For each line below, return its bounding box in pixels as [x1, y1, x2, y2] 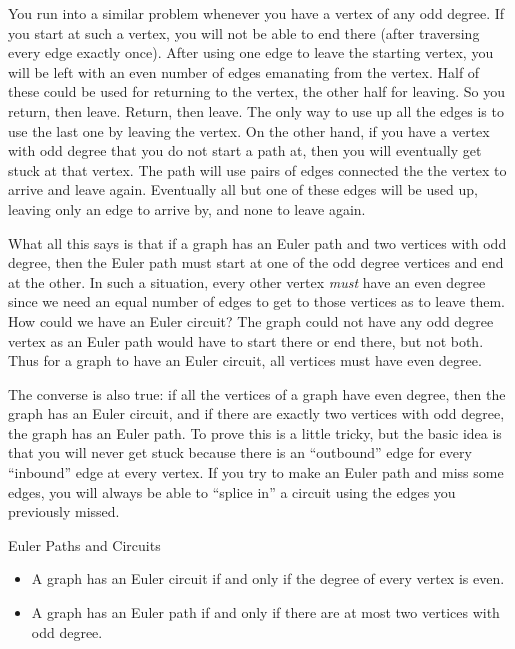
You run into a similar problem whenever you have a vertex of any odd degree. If [8, 3, 505, 23]
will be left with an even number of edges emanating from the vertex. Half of [8, 61, 480, 82]
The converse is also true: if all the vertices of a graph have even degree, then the [8, 383, 506, 404]
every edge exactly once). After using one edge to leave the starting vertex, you [8, 42, 494, 63]
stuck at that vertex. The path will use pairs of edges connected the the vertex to [8, 159, 507, 180]
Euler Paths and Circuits [8, 534, 161, 555]
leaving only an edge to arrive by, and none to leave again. [8, 198, 366, 219]
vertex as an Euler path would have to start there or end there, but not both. [8, 330, 484, 351]
